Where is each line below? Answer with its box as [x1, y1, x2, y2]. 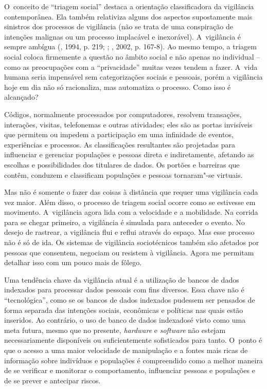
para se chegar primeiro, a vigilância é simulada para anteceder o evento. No [4, 216, 245, 227]
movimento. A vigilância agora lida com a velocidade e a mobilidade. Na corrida [4, 207, 258, 217]
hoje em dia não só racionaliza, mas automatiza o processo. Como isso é [4, 81, 231, 92]
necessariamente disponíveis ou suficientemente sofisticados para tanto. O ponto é [4, 335, 262, 345]
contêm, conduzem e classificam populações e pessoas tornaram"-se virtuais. [4, 169, 243, 180]
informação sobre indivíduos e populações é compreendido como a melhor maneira [4, 355, 263, 365]
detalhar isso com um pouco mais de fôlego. [4, 257, 142, 268]
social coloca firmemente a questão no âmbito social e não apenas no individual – [4, 51, 260, 62]
